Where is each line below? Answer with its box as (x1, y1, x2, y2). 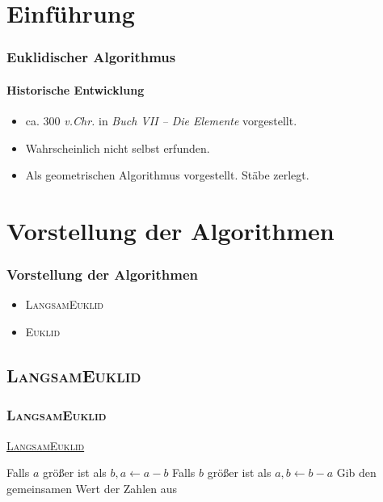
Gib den (336, 464, 377, 481)
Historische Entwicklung (6, 81, 145, 98)
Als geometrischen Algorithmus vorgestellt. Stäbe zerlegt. (25, 167, 309, 184)
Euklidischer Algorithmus (6, 47, 176, 67)
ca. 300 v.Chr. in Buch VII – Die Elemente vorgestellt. (25, 112, 297, 129)
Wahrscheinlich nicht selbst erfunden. (25, 139, 210, 156)
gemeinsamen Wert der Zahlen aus (6, 479, 177, 496)
